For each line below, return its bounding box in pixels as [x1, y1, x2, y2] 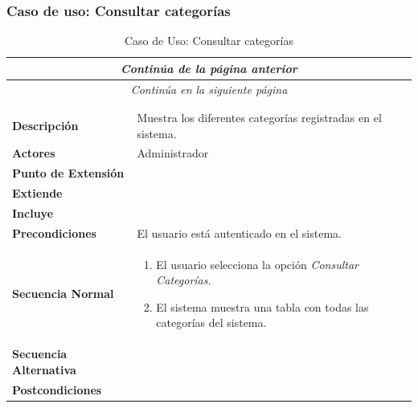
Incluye [12, 204, 54, 221]
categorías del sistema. [156, 314, 267, 331]
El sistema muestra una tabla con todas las [156, 298, 369, 315]
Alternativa [12, 361, 76, 377]
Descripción [12, 116, 79, 133]
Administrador [137, 145, 209, 161]
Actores [12, 145, 55, 161]
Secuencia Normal [12, 285, 114, 302]
